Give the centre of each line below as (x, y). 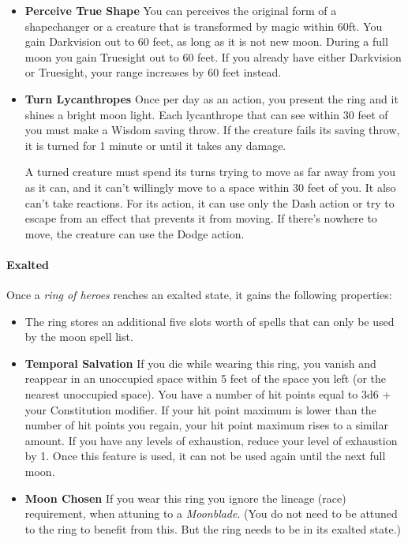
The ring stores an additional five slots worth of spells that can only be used (210, 321)
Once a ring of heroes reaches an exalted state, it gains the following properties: (199, 295)
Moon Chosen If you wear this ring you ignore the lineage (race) (185, 498)
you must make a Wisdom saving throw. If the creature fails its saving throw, (212, 130)
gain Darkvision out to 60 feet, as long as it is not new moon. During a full (206, 41)
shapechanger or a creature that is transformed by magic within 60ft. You (204, 26)
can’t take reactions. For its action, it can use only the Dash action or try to (210, 202)
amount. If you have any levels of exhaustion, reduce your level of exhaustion (211, 440)
